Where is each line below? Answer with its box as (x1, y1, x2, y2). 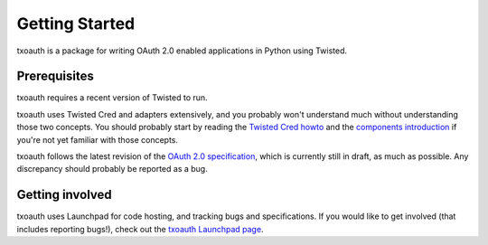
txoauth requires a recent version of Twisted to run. (16, 92, 208, 103)
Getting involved (16, 187, 112, 203)
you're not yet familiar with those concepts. (16, 134, 179, 145)
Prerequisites (16, 69, 94, 84)
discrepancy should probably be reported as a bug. (16, 164, 208, 174)
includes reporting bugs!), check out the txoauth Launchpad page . (16, 223, 264, 234)
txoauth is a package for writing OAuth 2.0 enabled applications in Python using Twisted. (16, 45, 348, 56)
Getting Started (16, 14, 136, 33)
